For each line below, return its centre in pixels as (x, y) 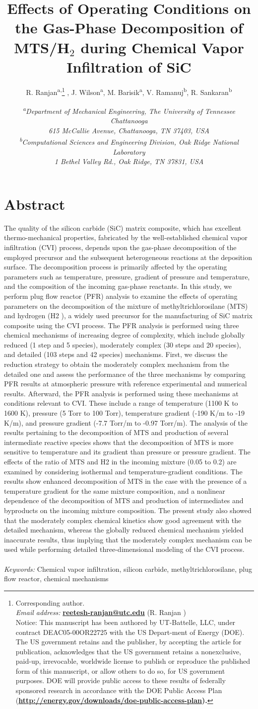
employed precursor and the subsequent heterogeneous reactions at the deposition (128, 257)
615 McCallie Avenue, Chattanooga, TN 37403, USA (129, 130)
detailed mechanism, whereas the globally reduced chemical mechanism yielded (124, 530)
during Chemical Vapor (162, 47)
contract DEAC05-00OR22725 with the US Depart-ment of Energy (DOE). (130, 632)
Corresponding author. (50, 602)
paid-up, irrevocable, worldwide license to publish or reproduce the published (133, 661)
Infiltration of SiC (129, 66)
